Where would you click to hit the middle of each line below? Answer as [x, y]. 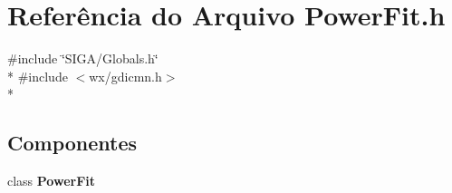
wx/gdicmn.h [125, 76]
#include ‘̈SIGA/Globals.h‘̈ [83, 58]
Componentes [72, 143]
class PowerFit [52, 181]
